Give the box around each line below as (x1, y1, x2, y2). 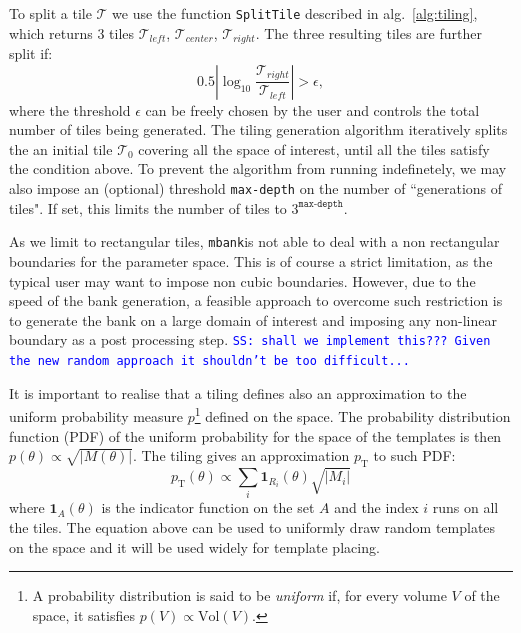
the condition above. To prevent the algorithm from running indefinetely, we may (9, 158, 507, 179)
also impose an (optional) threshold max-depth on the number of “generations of (9, 178, 503, 199)
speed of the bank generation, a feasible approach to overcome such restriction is (9, 290, 503, 311)
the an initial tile (9, 138, 113, 159)
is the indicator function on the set (101, 497, 315, 518)
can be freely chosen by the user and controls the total (145, 99, 480, 120)
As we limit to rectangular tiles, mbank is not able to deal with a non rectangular (9, 231, 500, 252)
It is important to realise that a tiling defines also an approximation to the (9, 382, 467, 403)
